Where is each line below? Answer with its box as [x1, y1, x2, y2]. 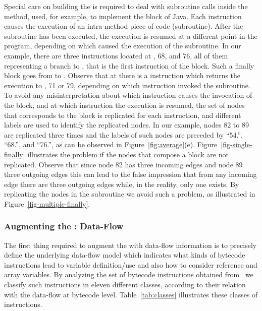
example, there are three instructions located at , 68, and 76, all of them [4, 50, 228, 60]
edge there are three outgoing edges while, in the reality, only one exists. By [4, 178, 239, 189]
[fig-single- [221, 139, 252, 150]
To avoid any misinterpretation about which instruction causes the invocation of [4, 90, 252, 100]
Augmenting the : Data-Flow [4, 220, 124, 232]
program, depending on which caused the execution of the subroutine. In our [4, 40, 241, 51]
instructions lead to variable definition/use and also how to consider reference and [4, 259, 257, 270]
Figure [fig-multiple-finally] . [4, 198, 90, 209]
